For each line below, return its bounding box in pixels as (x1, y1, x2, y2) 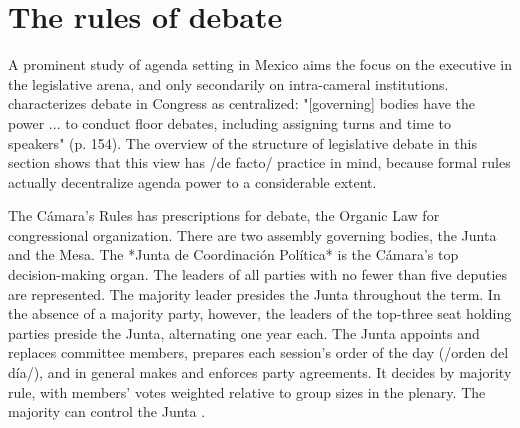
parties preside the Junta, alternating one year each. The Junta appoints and (8, 322, 480, 343)
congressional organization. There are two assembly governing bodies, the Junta (8, 224, 497, 245)
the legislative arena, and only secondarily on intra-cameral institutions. (8, 73, 449, 94)
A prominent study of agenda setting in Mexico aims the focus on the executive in (8, 54, 512, 75)
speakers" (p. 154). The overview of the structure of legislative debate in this (8, 132, 477, 153)
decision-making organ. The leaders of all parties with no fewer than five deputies (8, 264, 508, 285)
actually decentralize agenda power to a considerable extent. (8, 171, 377, 192)
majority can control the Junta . (8, 401, 206, 422)
